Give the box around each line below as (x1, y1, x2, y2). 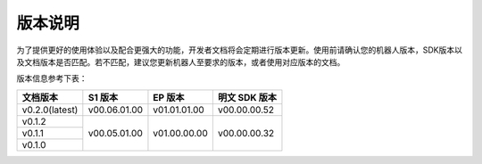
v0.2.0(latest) (21, 103, 79, 116)
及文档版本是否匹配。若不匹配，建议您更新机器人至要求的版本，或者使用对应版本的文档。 (16, 56, 345, 67)
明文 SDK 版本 (217, 91, 277, 103)
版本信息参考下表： (16, 73, 87, 84)
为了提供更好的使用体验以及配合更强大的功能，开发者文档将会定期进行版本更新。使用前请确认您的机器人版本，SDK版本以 (16, 45, 463, 55)
